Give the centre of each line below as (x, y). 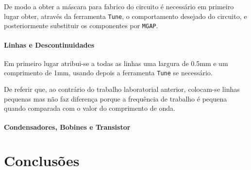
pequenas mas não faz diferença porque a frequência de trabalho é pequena (116, 98)
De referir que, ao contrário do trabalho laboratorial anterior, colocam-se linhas (122, 89)
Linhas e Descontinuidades (49, 44)
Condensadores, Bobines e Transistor (67, 127)
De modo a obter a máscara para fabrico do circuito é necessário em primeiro (119, 6)
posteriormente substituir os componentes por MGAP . (81, 25)
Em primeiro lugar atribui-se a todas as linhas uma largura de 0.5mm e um (116, 63)
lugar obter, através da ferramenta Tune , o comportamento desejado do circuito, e (125, 16)
